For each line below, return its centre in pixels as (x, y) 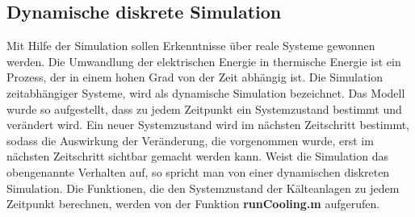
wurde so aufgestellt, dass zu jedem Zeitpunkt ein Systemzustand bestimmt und (204, 108)
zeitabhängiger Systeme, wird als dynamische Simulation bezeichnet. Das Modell (206, 92)
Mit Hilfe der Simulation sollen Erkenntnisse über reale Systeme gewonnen (191, 46)
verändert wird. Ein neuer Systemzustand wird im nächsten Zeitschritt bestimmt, (208, 125)
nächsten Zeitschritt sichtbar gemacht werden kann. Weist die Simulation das (197, 156)
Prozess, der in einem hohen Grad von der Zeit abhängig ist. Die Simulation (195, 77)
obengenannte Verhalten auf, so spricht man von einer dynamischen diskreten (198, 171)
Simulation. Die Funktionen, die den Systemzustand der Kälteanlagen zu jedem (203, 188)
